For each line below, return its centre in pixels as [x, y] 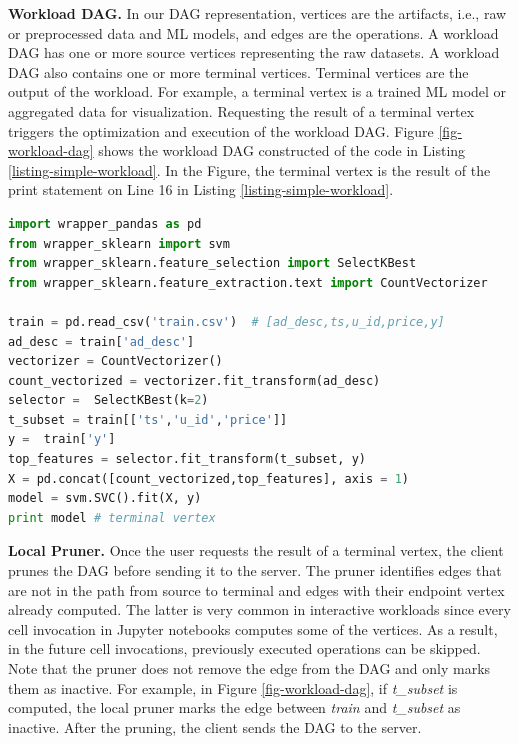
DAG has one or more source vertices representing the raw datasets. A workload [254, 52]
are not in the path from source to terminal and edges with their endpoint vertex [256, 589]
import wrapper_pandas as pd [105, 223]
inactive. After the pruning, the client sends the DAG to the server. [215, 726]
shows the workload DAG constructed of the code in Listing [282, 150]
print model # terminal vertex [112, 517]
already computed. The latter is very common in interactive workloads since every [259, 609]
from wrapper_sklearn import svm [119, 243]
